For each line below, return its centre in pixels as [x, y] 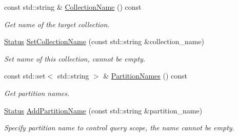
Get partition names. [37, 93]
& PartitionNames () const [145, 76]
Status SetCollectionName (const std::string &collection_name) [104, 41]
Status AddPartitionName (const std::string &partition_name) [103, 110]
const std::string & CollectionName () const [73, 7]
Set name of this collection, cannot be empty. [75, 58]
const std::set [25, 76]
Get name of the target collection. [57, 24]
